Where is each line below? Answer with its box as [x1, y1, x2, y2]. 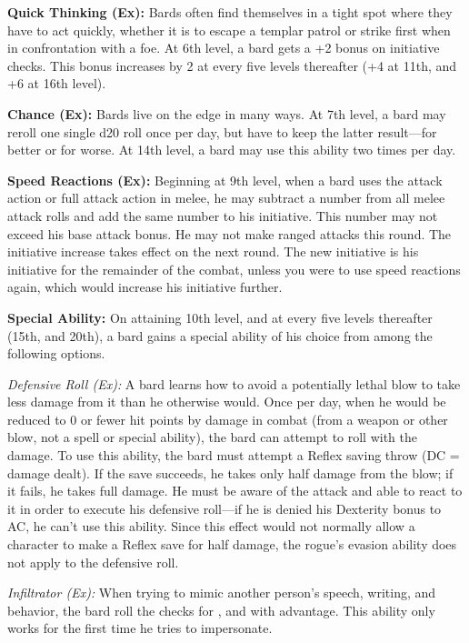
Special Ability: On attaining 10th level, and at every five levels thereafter [7, 307, 433, 327]
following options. [7, 344, 105, 363]
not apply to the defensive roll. [7, 552, 179, 571]
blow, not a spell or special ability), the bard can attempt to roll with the [7, 427, 418, 447]
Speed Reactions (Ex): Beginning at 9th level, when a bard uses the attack [7, 170, 443, 189]
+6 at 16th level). [7, 74, 106, 93]
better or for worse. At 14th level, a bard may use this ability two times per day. [7, 140, 456, 159]
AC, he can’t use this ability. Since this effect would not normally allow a [7, 517, 415, 536]
